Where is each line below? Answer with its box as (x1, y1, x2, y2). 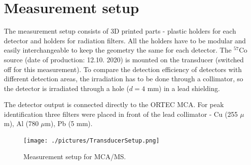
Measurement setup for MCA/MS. (23, 151, 126, 161)
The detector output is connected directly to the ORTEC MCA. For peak (4, 99, 224, 110)
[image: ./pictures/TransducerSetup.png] (23, 137, 160, 145)
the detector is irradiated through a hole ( (4, 83, 129, 93)
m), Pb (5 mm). (45, 118, 93, 128)
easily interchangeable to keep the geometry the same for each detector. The (4, 45, 232, 55)
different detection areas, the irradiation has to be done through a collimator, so (4, 73, 243, 84)
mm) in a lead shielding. (147, 83, 220, 93)
